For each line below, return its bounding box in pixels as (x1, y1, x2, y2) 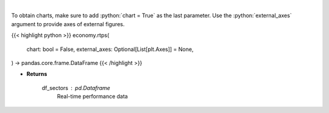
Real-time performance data (57, 93, 128, 100)
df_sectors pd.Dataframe (41, 84, 111, 91)
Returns (26, 70, 48, 78)
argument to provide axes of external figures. (11, 20, 125, 27)
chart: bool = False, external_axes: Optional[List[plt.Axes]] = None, (26, 46, 194, 53)
